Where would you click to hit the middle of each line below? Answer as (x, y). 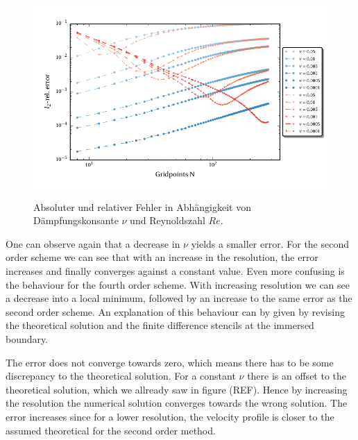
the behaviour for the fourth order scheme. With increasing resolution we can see (178, 284)
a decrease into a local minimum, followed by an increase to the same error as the (179, 298)
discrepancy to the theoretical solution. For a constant (121, 376)
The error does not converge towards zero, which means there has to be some (170, 362)
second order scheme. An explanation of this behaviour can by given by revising (175, 311)
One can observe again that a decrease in (93, 243)
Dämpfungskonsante (76, 220)
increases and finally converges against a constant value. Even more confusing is (175, 271)
